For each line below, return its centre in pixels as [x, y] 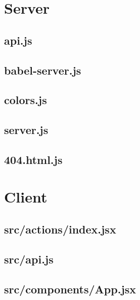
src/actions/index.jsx [60, 229]
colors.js [26, 100]
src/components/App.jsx [70, 289]
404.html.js [33, 159]
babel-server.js [43, 70]
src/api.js [29, 259]
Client [26, 197]
